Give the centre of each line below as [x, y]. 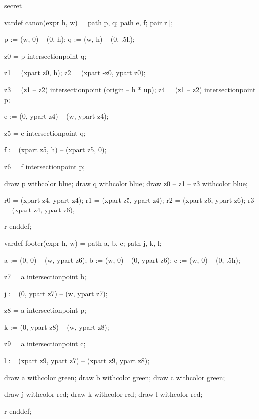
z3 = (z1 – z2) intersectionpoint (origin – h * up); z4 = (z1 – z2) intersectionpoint [130, 89]
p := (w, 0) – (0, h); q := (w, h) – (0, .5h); [70, 39]
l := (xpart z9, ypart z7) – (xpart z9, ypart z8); [77, 360]
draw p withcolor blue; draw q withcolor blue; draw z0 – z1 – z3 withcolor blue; [126, 183]
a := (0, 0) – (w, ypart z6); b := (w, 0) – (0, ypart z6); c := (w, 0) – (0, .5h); [122, 260]
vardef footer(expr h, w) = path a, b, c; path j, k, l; [83, 243]
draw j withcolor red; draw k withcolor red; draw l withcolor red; [104, 394]
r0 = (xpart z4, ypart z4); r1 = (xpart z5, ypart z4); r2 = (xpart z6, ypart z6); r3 [129, 200]
